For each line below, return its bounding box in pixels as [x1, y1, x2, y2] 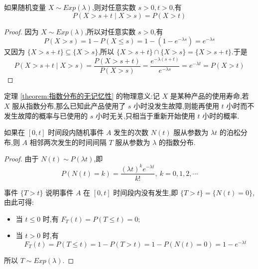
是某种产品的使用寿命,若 [170, 91, 249, 101]
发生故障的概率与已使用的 [4, 110, 88, 121]
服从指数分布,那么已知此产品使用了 [12, 101, 126, 111]
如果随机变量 [4, 2, 46, 12]
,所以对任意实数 [85, 26, 136, 36]
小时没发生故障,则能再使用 [133, 101, 219, 111]
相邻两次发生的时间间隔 [29, 136, 107, 147]
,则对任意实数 [92, 2, 136, 12]
